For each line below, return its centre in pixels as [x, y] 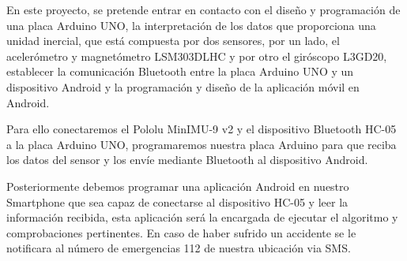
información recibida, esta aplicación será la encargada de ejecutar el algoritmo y [202, 217]
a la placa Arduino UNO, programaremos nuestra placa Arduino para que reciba [202, 144]
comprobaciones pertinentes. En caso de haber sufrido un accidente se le [181, 232]
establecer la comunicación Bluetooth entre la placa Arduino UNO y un [180, 71]
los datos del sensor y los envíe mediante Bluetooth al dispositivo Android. [187, 160]
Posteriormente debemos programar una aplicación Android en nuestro [178, 186]
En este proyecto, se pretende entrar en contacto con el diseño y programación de [203, 9]
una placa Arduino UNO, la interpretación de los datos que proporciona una [191, 25]
